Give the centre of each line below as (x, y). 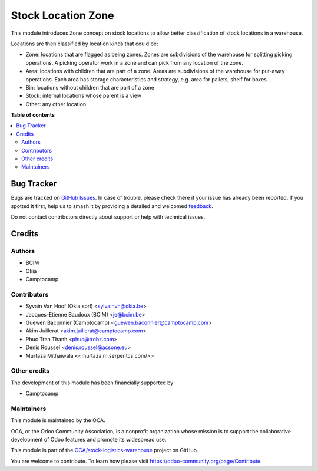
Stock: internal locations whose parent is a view (83, 96)
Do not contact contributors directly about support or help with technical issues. (108, 217)
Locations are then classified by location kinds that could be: (85, 44)
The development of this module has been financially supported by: (93, 383)
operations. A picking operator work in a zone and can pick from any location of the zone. (135, 62)
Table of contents (33, 115)
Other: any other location (56, 104)
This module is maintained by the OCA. (58, 420)
